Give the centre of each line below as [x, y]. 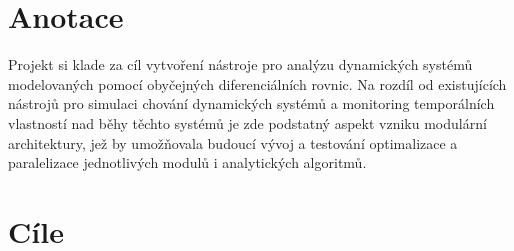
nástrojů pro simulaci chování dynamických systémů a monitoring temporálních [251, 103]
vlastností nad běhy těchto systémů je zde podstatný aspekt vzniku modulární [247, 122]
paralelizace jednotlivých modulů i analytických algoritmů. [187, 162]
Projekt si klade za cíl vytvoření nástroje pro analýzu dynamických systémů [240, 64]
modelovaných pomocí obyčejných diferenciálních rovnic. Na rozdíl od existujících [257, 83]
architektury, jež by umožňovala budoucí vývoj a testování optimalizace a [233, 142]
